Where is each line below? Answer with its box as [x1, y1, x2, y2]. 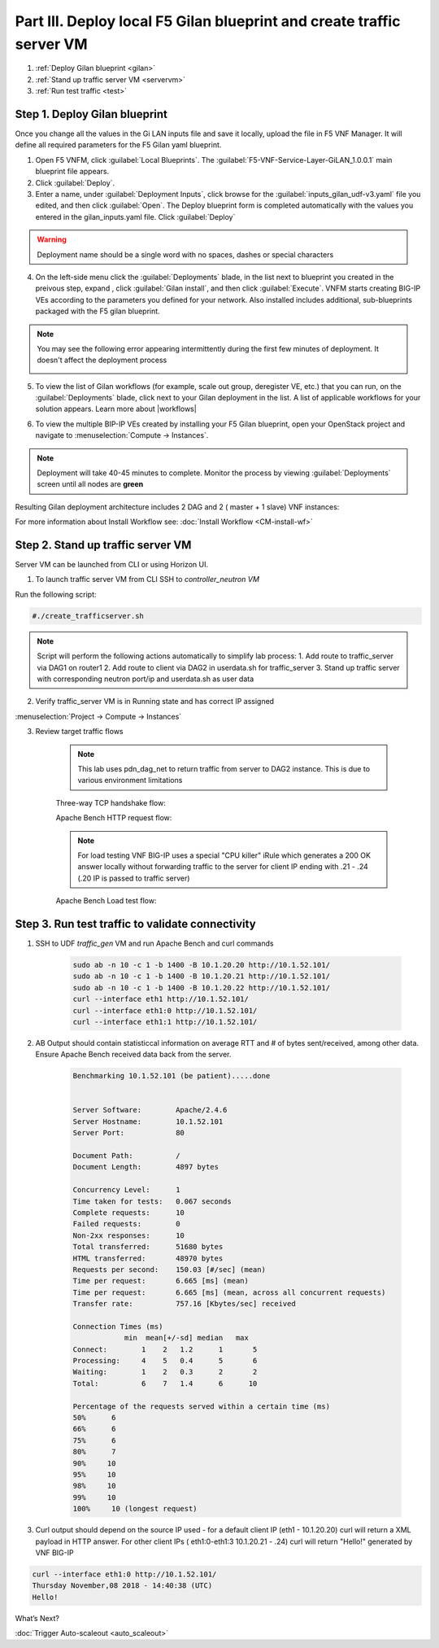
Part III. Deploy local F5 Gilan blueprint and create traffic [15, 12, 401, 30]
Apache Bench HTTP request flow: [55, 813, 172, 823]
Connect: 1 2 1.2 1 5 [72, 1344, 258, 1354]
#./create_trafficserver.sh [32, 611, 144, 620]
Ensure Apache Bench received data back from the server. [35, 1050, 232, 1060]
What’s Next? [15, 1613, 60, 1623]
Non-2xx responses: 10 [72, 1231, 185, 1240]
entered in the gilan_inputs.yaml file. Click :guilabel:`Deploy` [35, 212, 236, 221]
